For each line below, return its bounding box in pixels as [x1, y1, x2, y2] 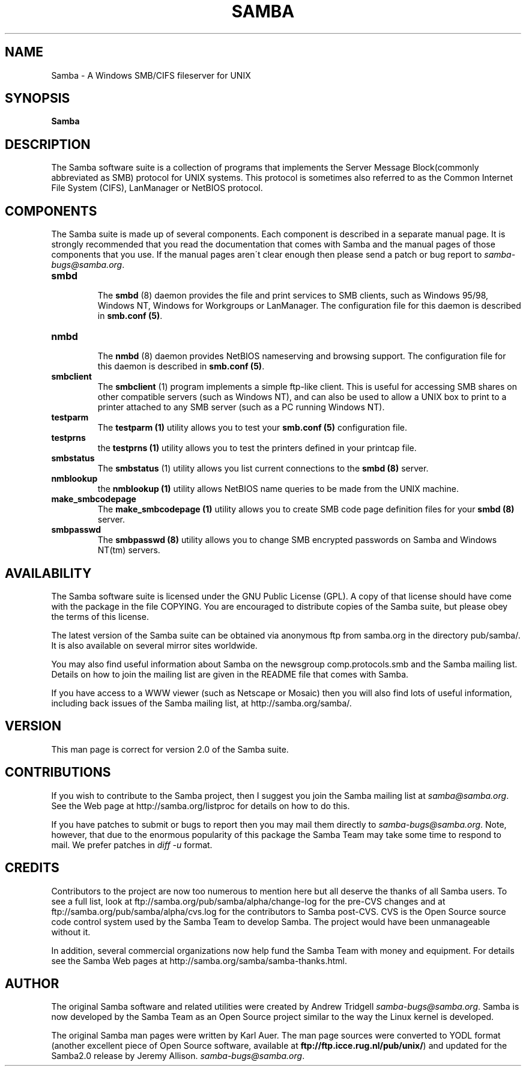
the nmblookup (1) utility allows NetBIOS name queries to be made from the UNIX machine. [97, 484, 459, 494]
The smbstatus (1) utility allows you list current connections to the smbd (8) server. [97, 463, 429, 474]
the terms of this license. [51, 611, 149, 622]
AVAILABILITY [5, 565, 92, 581]
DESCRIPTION [5, 136, 91, 152]
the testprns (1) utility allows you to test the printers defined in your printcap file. [97, 443, 417, 454]
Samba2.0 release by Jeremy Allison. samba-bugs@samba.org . [51, 1051, 305, 1061]
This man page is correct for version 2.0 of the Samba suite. [51, 744, 289, 754]
